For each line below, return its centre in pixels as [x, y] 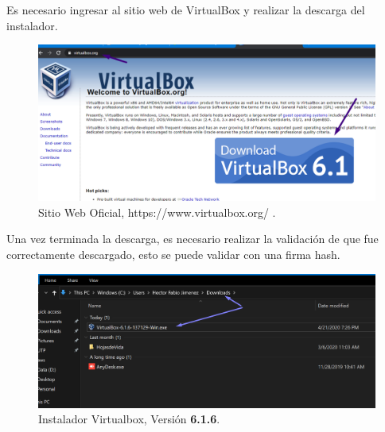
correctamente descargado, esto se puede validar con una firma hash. [173, 255]
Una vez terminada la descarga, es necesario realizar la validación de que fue [192, 239]
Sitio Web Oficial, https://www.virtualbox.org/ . [157, 212]
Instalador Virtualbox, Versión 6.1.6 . [129, 419]
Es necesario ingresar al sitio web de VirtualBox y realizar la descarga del [186, 10]
